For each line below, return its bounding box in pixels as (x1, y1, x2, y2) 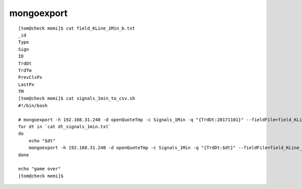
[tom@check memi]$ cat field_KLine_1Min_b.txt (18, 25, 135, 31)
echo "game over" (18, 166, 61, 172)
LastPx (18, 81, 35, 87)
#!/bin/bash (18, 103, 48, 108)
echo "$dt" (28, 138, 56, 143)
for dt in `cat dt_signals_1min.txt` (18, 124, 112, 130)
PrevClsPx (18, 74, 42, 80)
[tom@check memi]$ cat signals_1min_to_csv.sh (18, 96, 135, 102)
